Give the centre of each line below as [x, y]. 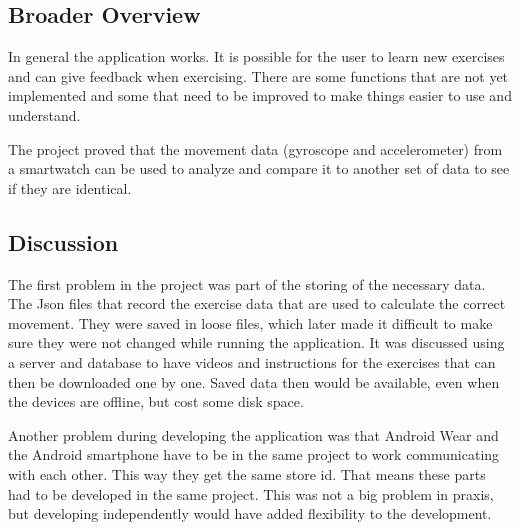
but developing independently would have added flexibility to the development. [250, 513]
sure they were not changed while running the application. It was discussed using [256, 342]
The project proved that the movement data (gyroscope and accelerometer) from [255, 148]
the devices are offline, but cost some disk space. [156, 401]
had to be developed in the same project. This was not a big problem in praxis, [251, 493]
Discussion [63, 241]
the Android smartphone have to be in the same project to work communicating [254, 454]
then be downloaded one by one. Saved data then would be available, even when [254, 381]
